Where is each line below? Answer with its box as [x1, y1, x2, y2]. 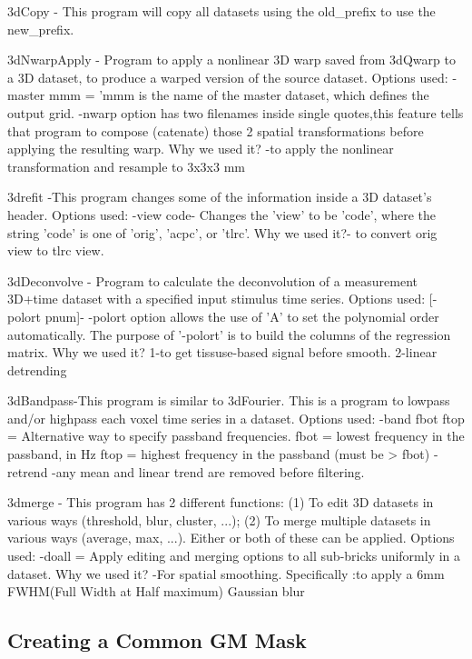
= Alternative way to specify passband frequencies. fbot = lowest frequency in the [7, 426, 465, 445]
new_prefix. [7, 19, 74, 38]
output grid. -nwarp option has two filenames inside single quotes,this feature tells [7, 103, 464, 122]
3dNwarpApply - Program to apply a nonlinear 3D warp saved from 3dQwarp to [7, 50, 456, 69]
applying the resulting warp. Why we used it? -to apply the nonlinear [7, 139, 394, 158]
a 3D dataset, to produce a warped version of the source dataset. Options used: [7, 67, 448, 86]
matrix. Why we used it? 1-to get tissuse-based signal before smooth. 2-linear [7, 343, 438, 362]
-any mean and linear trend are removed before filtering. [52, 462, 365, 481]
